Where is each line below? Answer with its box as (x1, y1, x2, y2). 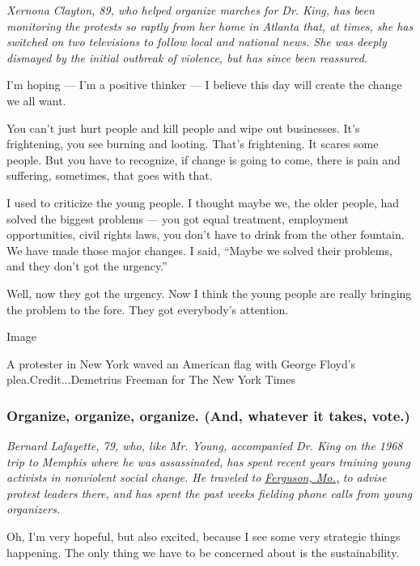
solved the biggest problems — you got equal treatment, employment (6, 210, 349, 227)
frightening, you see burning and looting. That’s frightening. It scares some (6, 135, 379, 152)
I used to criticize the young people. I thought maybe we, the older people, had (6, 194, 400, 211)
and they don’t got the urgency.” (6, 257, 168, 274)
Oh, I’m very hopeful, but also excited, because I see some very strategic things (6, 528, 401, 545)
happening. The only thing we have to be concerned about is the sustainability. (6, 543, 400, 560)
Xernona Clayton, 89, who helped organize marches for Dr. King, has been (6, 2, 375, 18)
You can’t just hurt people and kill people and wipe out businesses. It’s (6, 119, 360, 136)
